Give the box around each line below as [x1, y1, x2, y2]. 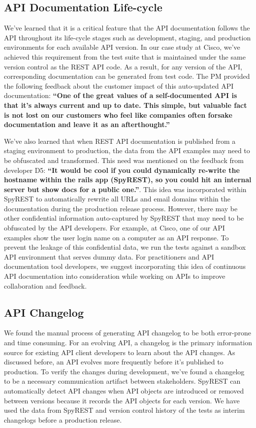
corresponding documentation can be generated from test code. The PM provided [4, 71, 250, 81]
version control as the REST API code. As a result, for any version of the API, [4, 61, 242, 71]
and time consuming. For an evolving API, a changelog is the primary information [4, 337, 252, 348]
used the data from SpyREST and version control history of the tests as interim [4, 405, 245, 415]
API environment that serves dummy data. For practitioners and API [4, 251, 214, 262]
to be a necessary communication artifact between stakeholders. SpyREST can [4, 376, 241, 386]
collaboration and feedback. [4, 280, 87, 291]
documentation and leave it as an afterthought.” [4, 119, 170, 130]
